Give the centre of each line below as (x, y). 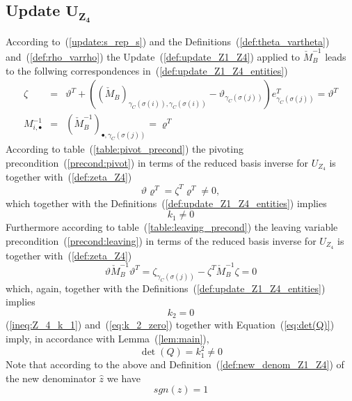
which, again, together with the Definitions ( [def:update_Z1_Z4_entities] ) (166, 288)
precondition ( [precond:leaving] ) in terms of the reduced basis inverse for (161, 240)
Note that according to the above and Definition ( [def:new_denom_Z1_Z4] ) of (175, 364)
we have (123, 378)
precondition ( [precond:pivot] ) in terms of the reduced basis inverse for (157, 162)
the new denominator (51, 378)
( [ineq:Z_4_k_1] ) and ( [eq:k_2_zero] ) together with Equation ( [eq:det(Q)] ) (170, 325)
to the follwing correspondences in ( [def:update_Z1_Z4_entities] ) (147, 70)
